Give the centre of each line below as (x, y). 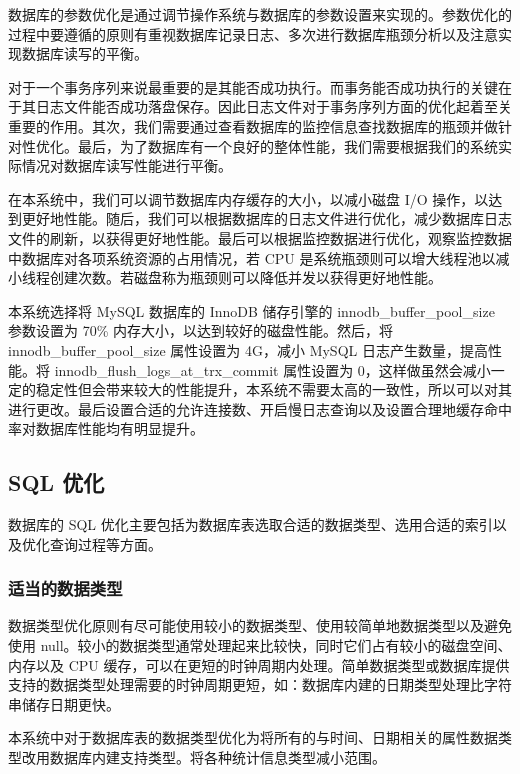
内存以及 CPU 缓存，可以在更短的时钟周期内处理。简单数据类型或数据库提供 (259, 664)
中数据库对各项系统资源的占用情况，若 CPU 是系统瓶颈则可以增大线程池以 (252, 257)
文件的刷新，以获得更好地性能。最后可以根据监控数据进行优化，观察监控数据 (260, 237)
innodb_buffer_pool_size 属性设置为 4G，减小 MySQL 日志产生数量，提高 (248, 349)
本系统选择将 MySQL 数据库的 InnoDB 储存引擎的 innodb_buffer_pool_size (251, 310)
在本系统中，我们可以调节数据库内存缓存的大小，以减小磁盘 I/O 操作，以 (248, 198)
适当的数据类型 (65, 588)
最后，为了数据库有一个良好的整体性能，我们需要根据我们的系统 (287, 145)
